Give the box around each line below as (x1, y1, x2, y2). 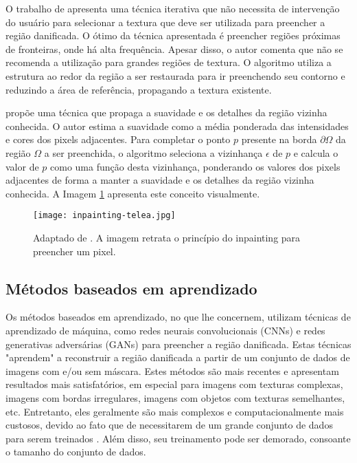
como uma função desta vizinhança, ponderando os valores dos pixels (50, 159, 341, 173)
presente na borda (241, 132, 317, 147)
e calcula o (293, 145, 338, 160)
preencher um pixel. (33, 244, 116, 258)
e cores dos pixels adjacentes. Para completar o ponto (5, 132, 231, 147)
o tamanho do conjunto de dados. (5, 444, 146, 459)
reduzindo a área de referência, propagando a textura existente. (5, 82, 272, 96)
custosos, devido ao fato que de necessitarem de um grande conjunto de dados (5, 418, 333, 432)
